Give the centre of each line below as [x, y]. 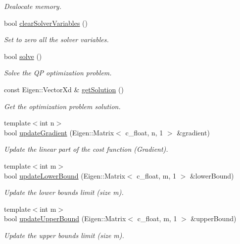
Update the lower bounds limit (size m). [64, 192]
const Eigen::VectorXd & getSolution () [64, 89]
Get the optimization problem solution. [62, 106]
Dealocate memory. [33, 6]
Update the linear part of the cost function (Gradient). [86, 149]
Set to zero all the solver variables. [56, 39]
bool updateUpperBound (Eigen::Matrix [65, 218]
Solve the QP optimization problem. [58, 73]
